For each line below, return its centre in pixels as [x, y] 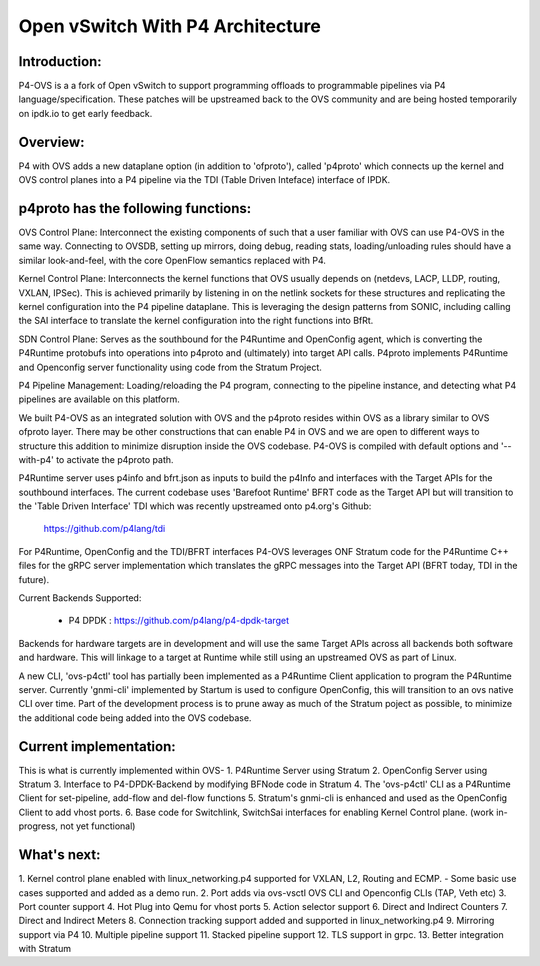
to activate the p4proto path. [114, 459]
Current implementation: [97, 746]
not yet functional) [98, 826]
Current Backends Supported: [80, 598]
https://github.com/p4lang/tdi [104, 529]
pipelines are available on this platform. [99, 399]
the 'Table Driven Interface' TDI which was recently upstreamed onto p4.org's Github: [195, 506]
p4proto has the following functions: [135, 208]
